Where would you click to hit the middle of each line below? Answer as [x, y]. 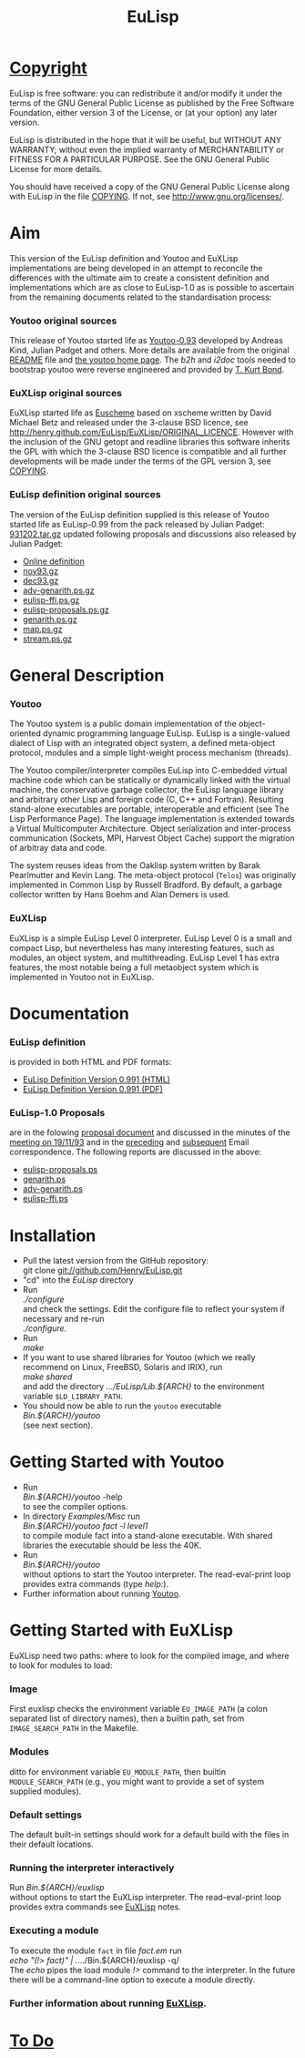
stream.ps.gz [47, 639]
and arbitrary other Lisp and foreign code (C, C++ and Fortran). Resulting [147, 800]
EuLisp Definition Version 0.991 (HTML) [97, 1080]
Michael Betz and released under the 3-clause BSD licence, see [129, 423]
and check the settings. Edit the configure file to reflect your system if [153, 1309]
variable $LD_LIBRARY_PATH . [72, 1397]
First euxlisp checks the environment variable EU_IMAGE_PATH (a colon [139, 1709]
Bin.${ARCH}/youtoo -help [72, 1497]
